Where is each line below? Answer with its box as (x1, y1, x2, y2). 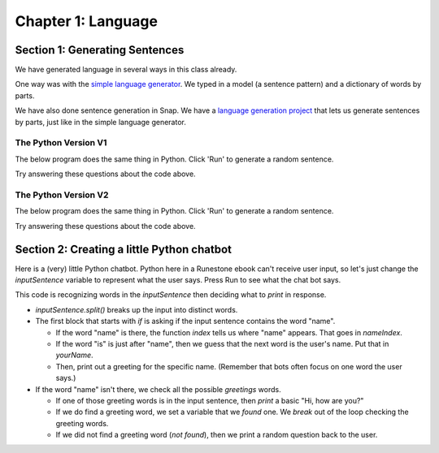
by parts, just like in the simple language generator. (15, 117, 186, 127)
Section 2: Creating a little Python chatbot (15, 242, 232, 256)
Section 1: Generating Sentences (15, 43, 185, 57)
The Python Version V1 (15, 137, 107, 149)
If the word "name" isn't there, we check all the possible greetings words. (35, 384, 281, 394)
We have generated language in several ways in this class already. (15, 65, 237, 75)
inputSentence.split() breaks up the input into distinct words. (35, 304, 238, 314)
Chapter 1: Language (15, 12, 159, 30)
